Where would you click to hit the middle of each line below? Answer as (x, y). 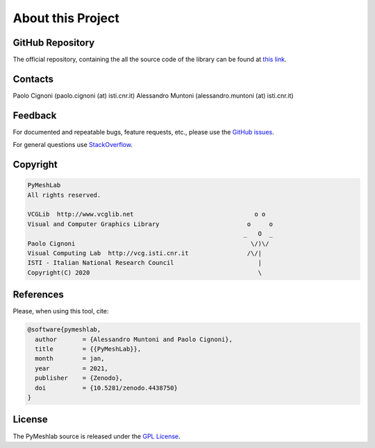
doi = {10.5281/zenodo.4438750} (107, 388)
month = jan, (70, 359)
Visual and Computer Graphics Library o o (150, 224)
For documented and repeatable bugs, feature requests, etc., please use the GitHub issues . (143, 132)
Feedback (35, 115)
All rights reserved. (64, 195)
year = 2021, (72, 368)
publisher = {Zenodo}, (79, 378)
